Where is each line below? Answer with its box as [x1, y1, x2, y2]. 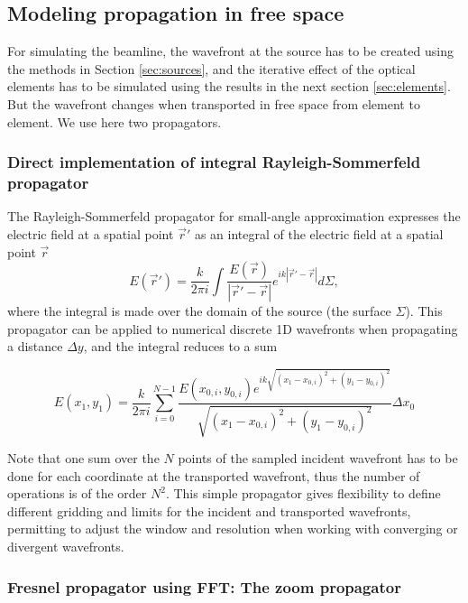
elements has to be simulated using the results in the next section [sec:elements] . [7, 77, 451, 96]
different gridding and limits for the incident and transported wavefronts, [7, 501, 411, 520]
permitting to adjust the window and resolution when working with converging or [7, 519, 458, 538]
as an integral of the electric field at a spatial [194, 224, 444, 243]
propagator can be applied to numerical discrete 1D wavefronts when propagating [7, 319, 458, 338]
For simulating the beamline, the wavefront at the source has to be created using [7, 42, 454, 60]
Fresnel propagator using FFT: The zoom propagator [7, 575, 401, 598]
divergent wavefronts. [7, 537, 124, 556]
